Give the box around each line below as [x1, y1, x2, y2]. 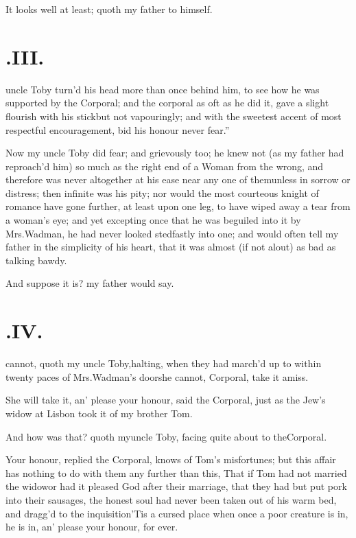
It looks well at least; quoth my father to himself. [5, 2, 213, 16]
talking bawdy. [5, 253, 67, 267]
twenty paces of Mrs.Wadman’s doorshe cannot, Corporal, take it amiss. [5, 369, 309, 384]
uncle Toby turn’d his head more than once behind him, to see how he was [5, 82, 320, 96]
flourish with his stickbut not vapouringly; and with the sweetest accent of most [5, 108, 342, 123]
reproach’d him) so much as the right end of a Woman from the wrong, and [5, 159, 324, 173]
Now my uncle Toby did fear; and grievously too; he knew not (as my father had [5, 145, 344, 160]
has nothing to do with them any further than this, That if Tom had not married [5, 465, 347, 480]
